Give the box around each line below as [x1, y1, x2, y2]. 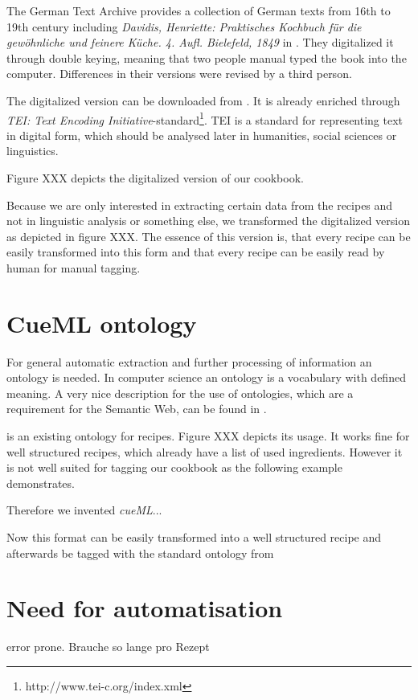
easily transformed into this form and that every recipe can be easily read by [6, 244, 385, 260]
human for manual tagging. [6, 259, 141, 276]
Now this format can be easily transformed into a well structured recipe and [6, 529, 382, 546]
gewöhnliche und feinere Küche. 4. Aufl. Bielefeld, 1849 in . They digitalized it [6, 34, 394, 51]
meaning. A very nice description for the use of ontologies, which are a [6, 384, 354, 401]
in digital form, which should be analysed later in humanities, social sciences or [6, 126, 397, 143]
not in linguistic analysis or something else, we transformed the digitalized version [6, 212, 410, 229]
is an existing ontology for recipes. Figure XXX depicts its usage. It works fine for [6, 428, 410, 444]
